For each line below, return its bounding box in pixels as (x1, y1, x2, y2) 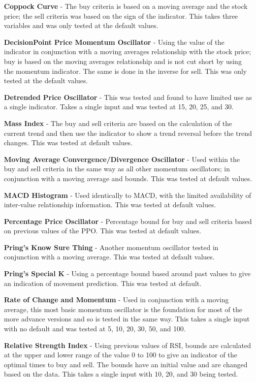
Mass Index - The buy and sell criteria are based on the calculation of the (4, 118, 232, 128)
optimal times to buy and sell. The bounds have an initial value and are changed (4, 359, 248, 369)
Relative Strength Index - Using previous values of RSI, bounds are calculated (4, 340, 251, 350)
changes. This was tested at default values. (4, 137, 132, 148)
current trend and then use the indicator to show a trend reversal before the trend (4, 127, 252, 138)
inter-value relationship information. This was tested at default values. (4, 199, 216, 210)
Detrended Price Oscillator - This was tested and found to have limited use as (4, 92, 252, 102)
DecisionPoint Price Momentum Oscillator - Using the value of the (4, 36, 224, 47)
